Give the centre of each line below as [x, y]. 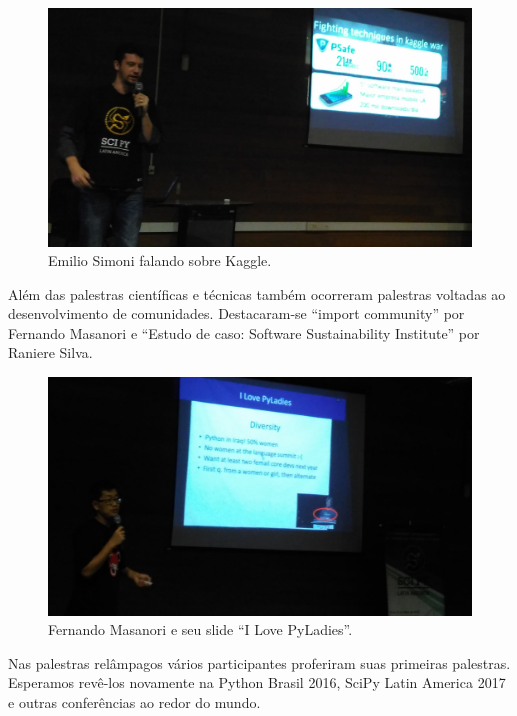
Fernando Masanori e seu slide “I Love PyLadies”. [200, 629]
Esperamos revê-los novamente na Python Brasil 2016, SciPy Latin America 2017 [257, 682]
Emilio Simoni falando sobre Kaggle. [160, 260]
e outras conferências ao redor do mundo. [134, 701]
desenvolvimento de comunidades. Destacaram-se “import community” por [236, 313]
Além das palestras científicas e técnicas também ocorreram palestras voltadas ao [257, 293]
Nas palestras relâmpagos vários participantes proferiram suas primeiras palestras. [259, 662]
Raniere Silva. [50, 352]
